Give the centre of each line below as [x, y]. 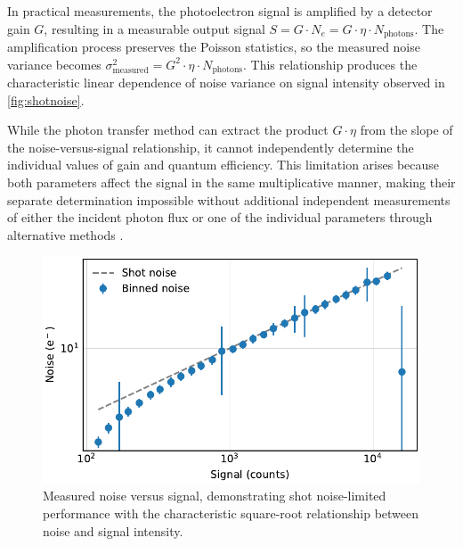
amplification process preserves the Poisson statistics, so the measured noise [214, 47]
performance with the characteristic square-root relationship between [231, 513]
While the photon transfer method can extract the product [168, 130]
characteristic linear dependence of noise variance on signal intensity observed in [226, 83]
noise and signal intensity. [113, 530]
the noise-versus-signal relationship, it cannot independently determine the [211, 147]
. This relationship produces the [330, 64]
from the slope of [406, 130]
